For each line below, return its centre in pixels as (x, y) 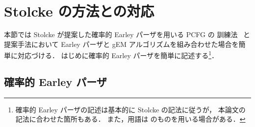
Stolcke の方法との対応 (79, 11)
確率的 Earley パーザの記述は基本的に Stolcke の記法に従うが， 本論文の (130, 109)
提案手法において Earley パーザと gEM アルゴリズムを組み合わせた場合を (121, 44)
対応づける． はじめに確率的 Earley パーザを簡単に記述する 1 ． (118, 54)
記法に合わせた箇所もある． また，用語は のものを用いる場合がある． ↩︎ (130, 119)
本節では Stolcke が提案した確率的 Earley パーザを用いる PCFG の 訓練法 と (127, 34)
